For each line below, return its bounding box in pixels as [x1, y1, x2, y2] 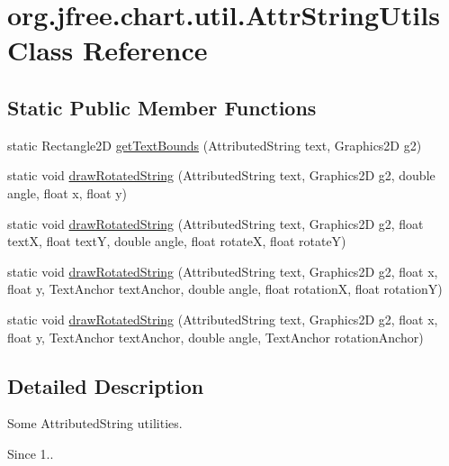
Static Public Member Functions [7, 93, 317, 121]
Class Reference [7, 32, 208, 69]
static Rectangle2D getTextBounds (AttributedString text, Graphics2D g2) [7, 135, 422, 154]
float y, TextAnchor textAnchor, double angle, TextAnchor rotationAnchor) [7, 327, 424, 346]
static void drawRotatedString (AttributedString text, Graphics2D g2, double [7, 166, 436, 185]
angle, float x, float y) [7, 183, 128, 202]
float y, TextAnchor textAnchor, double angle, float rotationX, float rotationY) [7, 279, 443, 298]
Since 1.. [7, 443, 54, 462]
